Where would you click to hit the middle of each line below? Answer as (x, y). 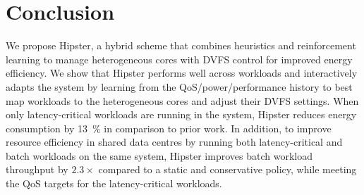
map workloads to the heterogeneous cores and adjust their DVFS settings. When (182, 100)
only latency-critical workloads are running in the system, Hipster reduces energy (181, 114)
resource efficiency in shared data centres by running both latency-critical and (174, 142)
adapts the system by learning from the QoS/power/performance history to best (179, 86)
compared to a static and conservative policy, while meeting (227, 169)
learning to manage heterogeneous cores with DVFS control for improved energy (179, 59)
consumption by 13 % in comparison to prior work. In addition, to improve (169, 128)
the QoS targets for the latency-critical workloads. (114, 183)
